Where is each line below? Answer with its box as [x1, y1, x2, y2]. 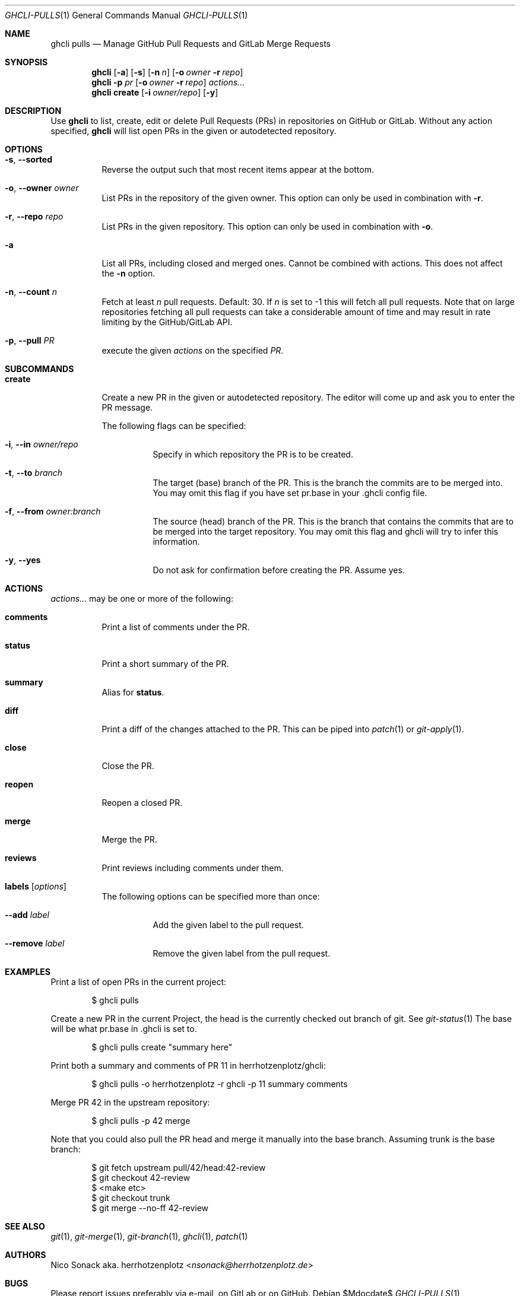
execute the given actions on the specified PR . [102, 345, 284, 355]
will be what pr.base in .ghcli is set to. [50, 1024, 197, 1034]
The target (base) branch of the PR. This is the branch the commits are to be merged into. [153, 478, 503, 488]
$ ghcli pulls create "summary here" [91, 1042, 233, 1052]
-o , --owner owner [5, 183, 79, 193]
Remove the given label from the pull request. [153, 948, 331, 958]
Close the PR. [102, 761, 154, 771]
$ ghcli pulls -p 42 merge [91, 1116, 191, 1126]
